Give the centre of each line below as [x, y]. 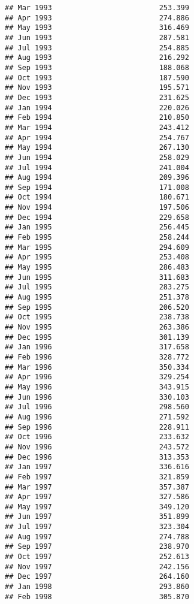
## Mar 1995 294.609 [97, 247]
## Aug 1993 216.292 [97, 58]
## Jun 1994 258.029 [97, 157]
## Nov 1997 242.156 [97, 567]
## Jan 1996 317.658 [97, 347]
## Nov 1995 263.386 [97, 327]
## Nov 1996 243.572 [97, 447]
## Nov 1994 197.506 [97, 208]
